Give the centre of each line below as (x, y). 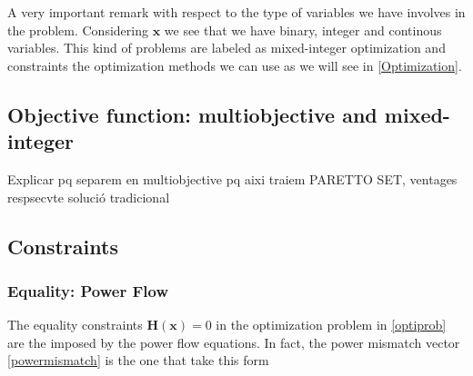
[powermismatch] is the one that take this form (138, 360)
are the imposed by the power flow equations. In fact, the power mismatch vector (234, 342)
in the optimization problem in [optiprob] (331, 325)
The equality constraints (75, 325)
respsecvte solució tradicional (89, 197)
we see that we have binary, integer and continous (303, 30)
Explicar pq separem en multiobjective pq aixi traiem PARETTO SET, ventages (232, 178)
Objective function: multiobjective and (192, 114)
